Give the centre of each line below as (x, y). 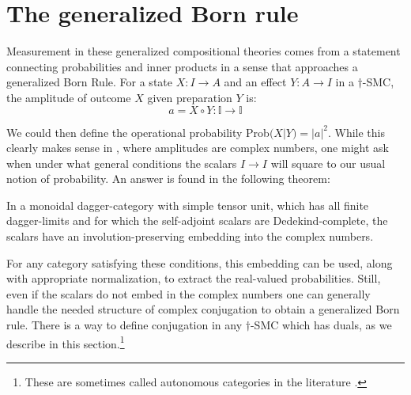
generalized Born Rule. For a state (89, 82)
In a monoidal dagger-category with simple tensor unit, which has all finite (188, 205)
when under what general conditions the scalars (122, 163)
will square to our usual (328, 163)
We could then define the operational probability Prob (138, 132)
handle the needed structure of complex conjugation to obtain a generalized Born (203, 309)
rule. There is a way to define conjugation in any (124, 325)
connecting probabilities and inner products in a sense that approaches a (182, 66)
